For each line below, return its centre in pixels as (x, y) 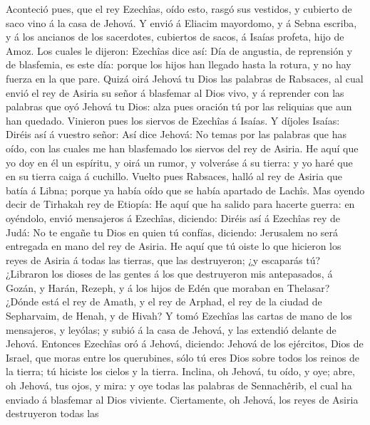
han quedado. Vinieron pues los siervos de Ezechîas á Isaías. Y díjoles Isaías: (173, 120)
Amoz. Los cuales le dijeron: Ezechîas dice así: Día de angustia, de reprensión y (179, 50)
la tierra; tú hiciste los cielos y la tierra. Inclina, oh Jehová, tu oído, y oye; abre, (180, 371)
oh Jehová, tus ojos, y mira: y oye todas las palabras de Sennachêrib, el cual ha (179, 385)
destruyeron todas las (52, 413)
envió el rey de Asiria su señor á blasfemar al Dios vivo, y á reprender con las (175, 92)
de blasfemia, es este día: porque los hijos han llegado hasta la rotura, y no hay (179, 64)
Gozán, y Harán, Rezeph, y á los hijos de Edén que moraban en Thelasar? (168, 287)
